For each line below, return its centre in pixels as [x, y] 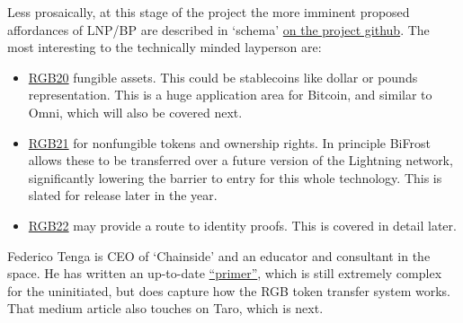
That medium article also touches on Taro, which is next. [165, 308]
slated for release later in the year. [123, 195]
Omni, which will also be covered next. [135, 112]
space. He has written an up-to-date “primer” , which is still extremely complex [225, 273]
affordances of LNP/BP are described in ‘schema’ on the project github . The [218, 29]
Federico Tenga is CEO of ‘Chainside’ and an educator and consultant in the [219, 255]
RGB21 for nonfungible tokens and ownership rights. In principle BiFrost [229, 142]
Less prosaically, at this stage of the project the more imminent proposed [209, 12]
